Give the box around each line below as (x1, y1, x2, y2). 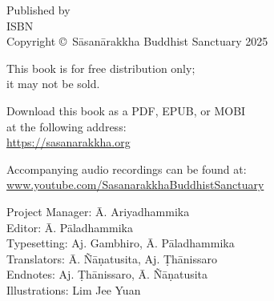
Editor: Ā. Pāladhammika (6, 219, 133, 235)
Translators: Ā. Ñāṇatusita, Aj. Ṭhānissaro (6, 250, 218, 267)
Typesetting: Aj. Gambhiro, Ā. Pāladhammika (6, 235, 235, 251)
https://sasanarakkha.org (6, 134, 131, 150)
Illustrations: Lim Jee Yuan (6, 281, 141, 298)
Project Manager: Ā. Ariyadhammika (6, 203, 190, 219)
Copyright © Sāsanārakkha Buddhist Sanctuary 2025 (6, 33, 268, 50)
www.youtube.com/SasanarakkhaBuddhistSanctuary (6, 176, 264, 193)
